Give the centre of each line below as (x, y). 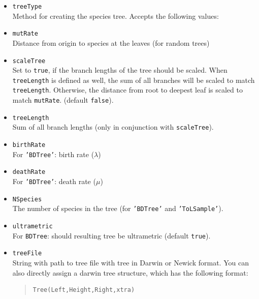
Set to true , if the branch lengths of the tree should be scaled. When (120, 70)
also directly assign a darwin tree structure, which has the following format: (130, 272)
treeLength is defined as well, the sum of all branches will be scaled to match (134, 80)
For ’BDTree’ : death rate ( (54, 181)
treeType (27, 7)
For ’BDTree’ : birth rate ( (53, 154)
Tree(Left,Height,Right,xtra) (84, 290)
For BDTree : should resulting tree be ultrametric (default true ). (111, 235)
